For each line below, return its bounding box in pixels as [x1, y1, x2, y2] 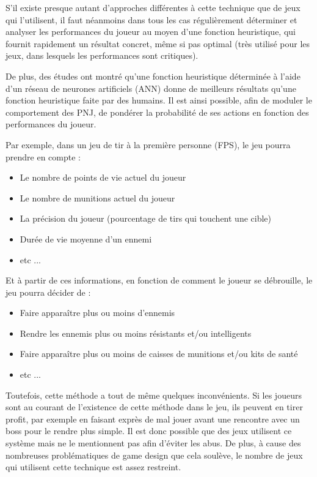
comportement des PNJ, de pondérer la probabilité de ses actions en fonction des [5, 105, 309, 118]
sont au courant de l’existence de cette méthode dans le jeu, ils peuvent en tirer [5, 400, 303, 413]
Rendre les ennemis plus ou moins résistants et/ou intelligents [20, 326, 252, 339]
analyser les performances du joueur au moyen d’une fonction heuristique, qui [5, 25, 296, 38]
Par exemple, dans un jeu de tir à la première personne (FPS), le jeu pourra [5, 138, 291, 151]
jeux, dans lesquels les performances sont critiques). [5, 49, 199, 62]
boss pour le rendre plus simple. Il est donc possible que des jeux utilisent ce [5, 424, 292, 437]
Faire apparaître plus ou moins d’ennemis [20, 306, 175, 319]
